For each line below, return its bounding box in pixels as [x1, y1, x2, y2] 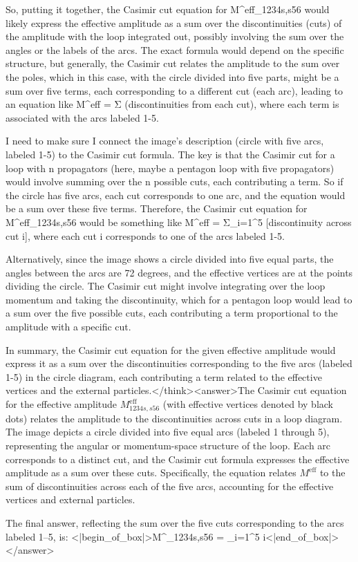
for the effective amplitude [6, 397, 117, 411]
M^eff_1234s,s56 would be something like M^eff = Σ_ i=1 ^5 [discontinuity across [6, 214, 352, 229]
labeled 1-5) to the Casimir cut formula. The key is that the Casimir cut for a [6, 147, 335, 161]
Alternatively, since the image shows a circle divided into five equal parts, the [6, 252, 334, 266]
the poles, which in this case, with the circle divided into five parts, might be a [6, 69, 339, 84]
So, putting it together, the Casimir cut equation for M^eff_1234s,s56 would [6, 2, 330, 16]
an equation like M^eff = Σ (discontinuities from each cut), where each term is [6, 97, 339, 111]
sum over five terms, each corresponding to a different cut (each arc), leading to [6, 83, 343, 97]
